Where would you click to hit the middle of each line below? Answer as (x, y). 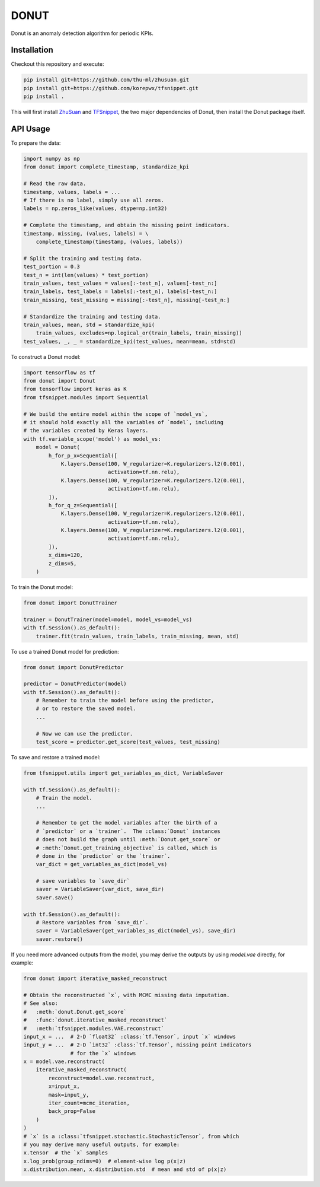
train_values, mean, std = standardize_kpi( (89, 324)
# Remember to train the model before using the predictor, (125, 701)
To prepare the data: (36, 143)
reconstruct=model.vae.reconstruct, (102, 1078)
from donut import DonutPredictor (73, 667)
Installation (32, 50)
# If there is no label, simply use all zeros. (94, 201)
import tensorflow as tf (60, 373)
